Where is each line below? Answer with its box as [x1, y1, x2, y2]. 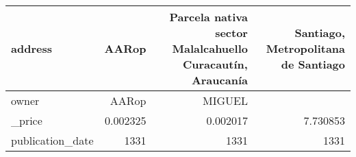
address [11, 40, 52, 56]
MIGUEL [203, 93, 248, 108]
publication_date [11, 132, 94, 148]
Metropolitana [266, 40, 345, 56]
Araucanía [191, 72, 248, 88]
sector [215, 25, 248, 40]
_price [11, 112, 42, 128]
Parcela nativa [169, 9, 248, 25]
